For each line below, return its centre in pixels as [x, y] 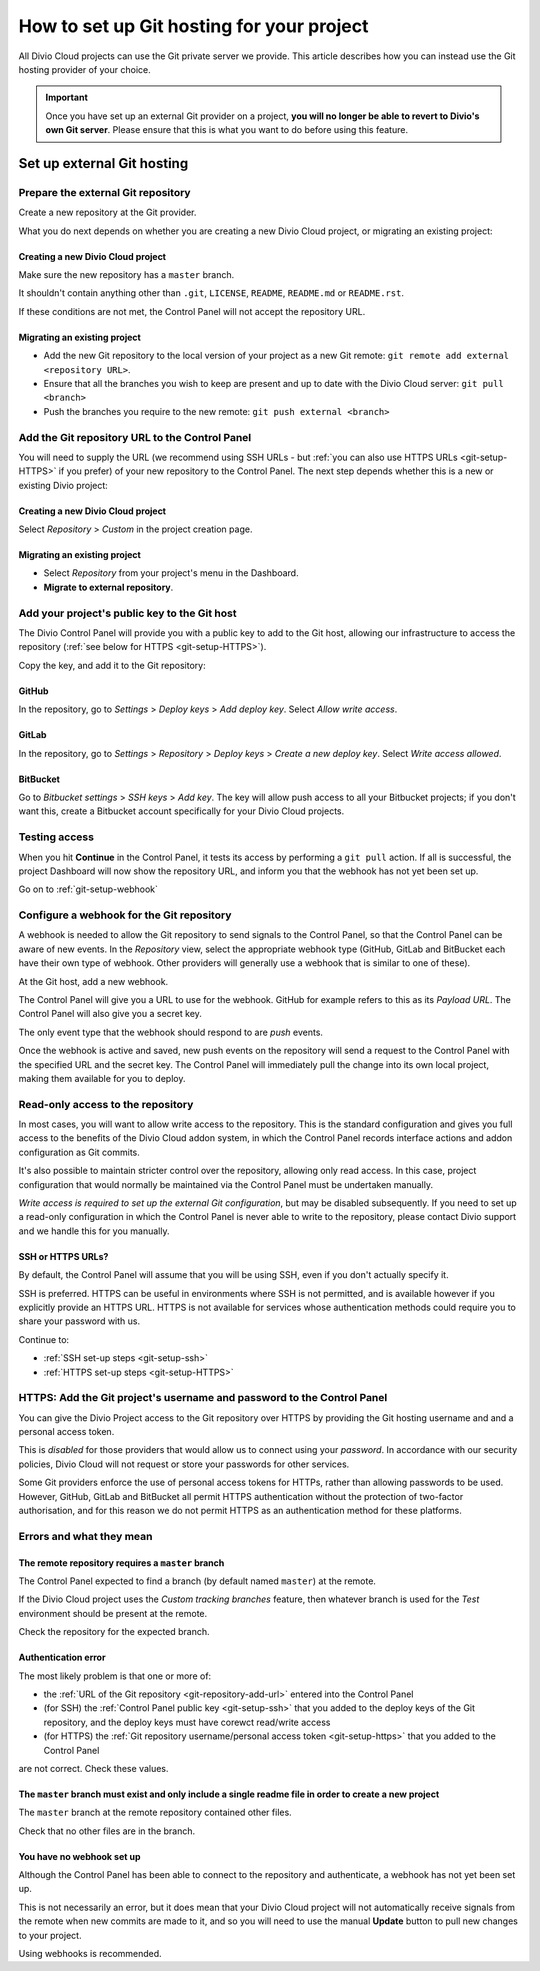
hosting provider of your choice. [85, 69]
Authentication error [62, 1657]
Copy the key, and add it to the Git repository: [112, 665]
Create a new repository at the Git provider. [107, 212]
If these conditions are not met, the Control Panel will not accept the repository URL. [192, 311]
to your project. [50, 1935]
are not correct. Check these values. [93, 1768]
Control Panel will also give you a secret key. [110, 1014]
